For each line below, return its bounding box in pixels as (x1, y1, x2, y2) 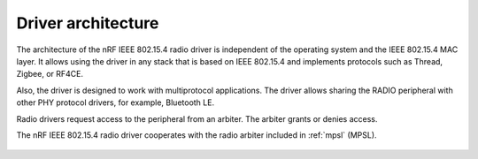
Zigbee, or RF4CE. (16, 69, 84, 79)
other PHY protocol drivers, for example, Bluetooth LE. (16, 97, 215, 108)
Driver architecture (16, 13, 159, 33)
